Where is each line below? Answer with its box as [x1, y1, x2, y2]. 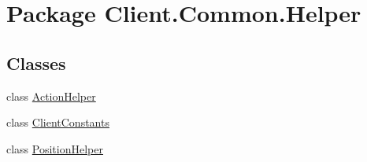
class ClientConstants [6, 114, 109, 131]
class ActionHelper [6, 87, 96, 104]
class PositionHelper [6, 140, 103, 156]
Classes [6, 50, 66, 75]
